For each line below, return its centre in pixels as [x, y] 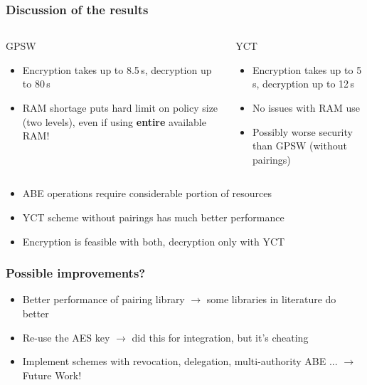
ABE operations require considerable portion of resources [147, 193]
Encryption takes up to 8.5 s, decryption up [117, 69]
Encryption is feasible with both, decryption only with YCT [154, 241]
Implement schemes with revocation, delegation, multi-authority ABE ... [180, 361]
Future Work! [52, 375]
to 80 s [36, 84]
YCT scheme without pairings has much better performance [153, 217]
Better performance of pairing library [103, 299]
